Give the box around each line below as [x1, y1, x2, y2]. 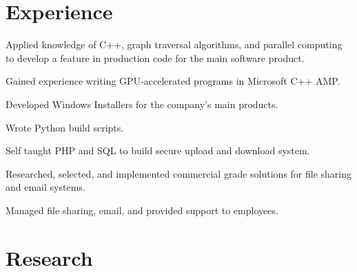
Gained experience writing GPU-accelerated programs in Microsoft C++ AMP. [6, 74, 340, 88]
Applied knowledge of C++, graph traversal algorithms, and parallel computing [6, 37, 343, 52]
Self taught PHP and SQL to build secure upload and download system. [6, 143, 310, 158]
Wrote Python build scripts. [6, 120, 124, 134]
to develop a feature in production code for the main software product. [6, 50, 305, 65]
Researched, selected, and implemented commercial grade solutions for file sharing [6, 166, 352, 180]
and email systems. [6, 180, 85, 194]
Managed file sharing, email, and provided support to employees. [6, 202, 278, 217]
